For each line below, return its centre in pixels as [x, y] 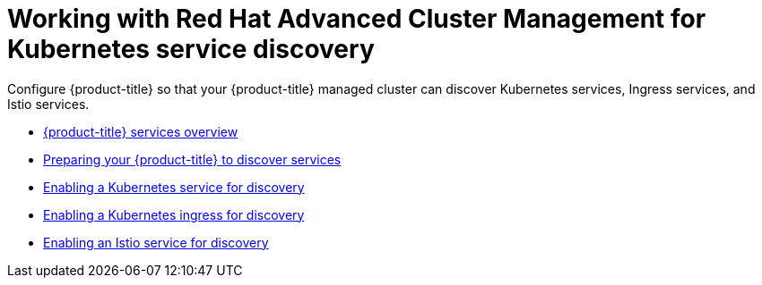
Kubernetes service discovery [191, 49]
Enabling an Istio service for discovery [156, 242]
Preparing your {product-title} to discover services [192, 159]
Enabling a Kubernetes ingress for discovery [174, 214]
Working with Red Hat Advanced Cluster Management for [357, 19]
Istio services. [48, 104]
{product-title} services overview [141, 131]
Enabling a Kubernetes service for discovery [174, 187]
